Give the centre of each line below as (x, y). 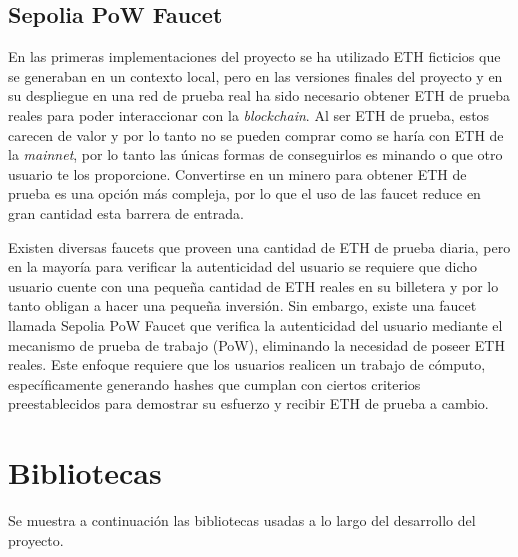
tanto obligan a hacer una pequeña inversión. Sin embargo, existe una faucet (242, 305)
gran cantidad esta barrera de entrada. (126, 212)
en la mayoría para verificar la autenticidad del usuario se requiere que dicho (243, 266)
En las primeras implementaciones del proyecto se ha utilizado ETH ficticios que (254, 56)
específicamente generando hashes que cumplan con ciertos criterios (214, 383)
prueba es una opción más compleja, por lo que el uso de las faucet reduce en (244, 193)
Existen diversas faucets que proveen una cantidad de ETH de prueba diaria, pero (259, 246)
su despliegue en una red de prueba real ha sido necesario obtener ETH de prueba (259, 95)
